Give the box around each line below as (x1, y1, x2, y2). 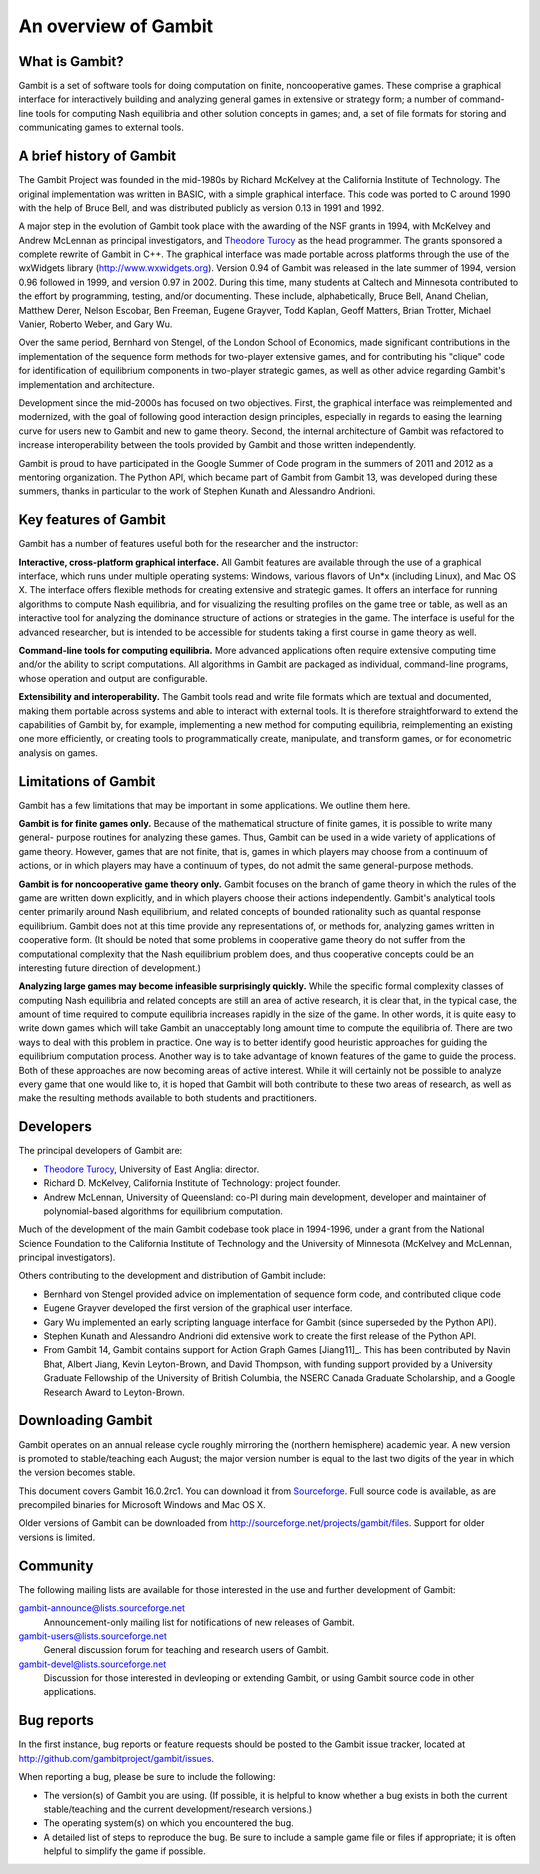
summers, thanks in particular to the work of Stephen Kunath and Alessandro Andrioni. (18, 485, 376, 497)
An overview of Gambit (18, 15, 214, 37)
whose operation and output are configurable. (18, 672, 209, 684)
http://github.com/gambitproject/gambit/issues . (18, 1752, 215, 1764)
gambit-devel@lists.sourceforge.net (18, 1658, 167, 1670)
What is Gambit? (18, 53, 124, 70)
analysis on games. (18, 746, 99, 759)
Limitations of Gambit (18, 773, 156, 790)
